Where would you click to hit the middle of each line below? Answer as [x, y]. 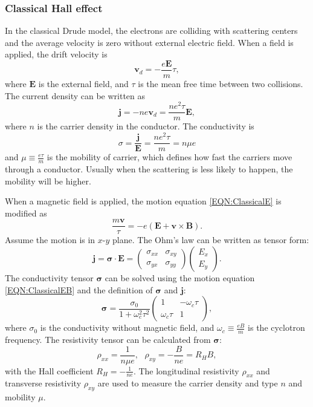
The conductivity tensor [49, 277]
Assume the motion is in [50, 240]
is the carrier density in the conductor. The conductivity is [146, 126]
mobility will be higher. [48, 181]
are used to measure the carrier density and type [188, 383]
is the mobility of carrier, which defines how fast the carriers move [169, 157]
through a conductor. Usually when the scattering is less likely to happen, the [149, 168]
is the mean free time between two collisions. [221, 84]
